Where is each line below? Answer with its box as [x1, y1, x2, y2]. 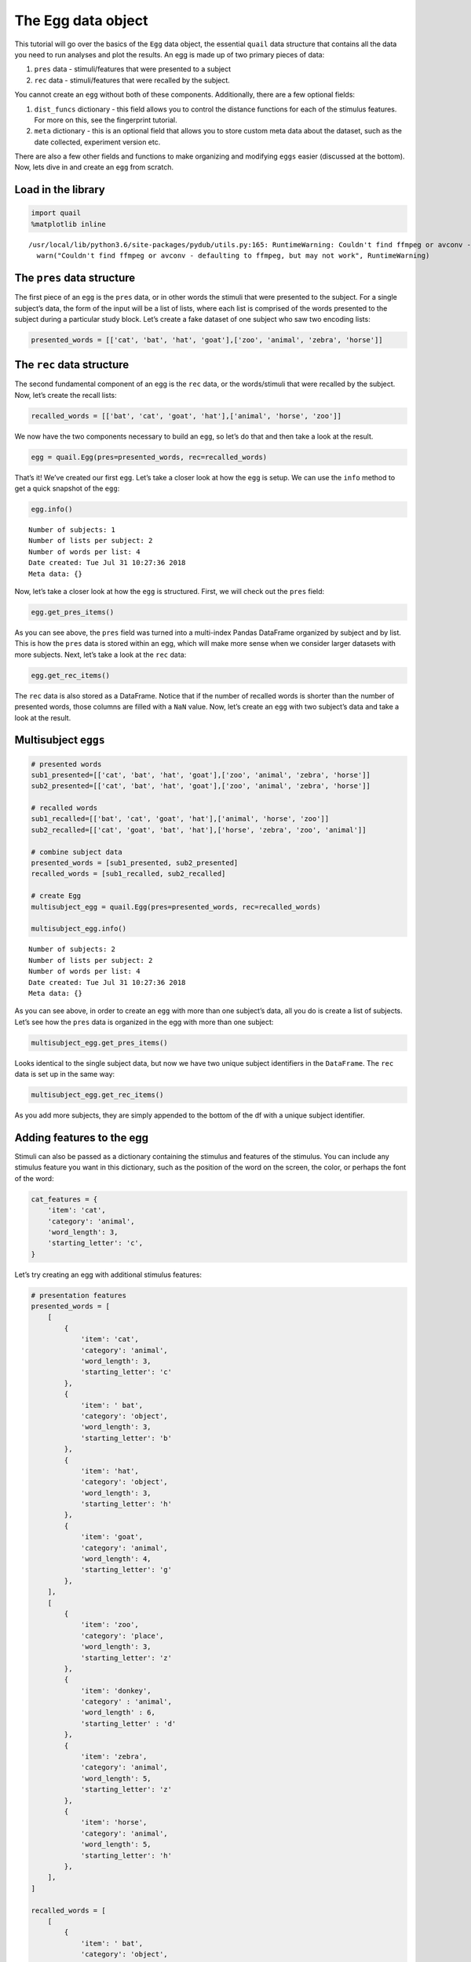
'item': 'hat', [80, 1466, 139, 1475]
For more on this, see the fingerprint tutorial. [34, 115, 177, 125]
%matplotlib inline [31, 220, 106, 228]
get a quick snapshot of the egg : [14, 483, 120, 494]
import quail [31, 209, 82, 217]
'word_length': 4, [80, 1555, 152, 1563]
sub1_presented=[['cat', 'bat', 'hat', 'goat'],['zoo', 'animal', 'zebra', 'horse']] [31, 770, 371, 779]
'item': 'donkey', [80, 1686, 152, 1695]
